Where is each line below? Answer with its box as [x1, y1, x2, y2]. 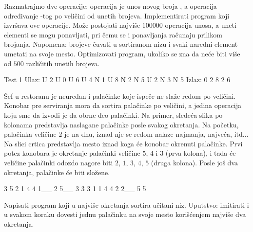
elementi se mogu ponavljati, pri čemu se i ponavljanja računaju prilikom [4, 29, 222, 39]
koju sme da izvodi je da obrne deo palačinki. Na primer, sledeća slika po [4, 109, 223, 120]
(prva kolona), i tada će [165, 148, 236, 158]
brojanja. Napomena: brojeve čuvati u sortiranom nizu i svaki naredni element [4, 39, 238, 49]
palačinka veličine [4, 129, 57, 139]
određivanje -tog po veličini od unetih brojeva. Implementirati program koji [4, 10, 230, 20]
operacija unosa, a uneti [165, 20, 236, 30]
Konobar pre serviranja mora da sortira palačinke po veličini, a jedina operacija [4, 100, 242, 110]
